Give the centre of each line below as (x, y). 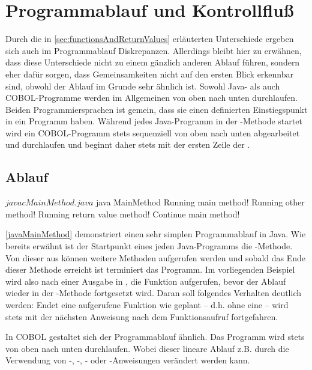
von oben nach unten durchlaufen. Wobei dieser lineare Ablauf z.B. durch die (147, 348)
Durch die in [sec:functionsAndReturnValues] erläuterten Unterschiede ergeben (150, 39)
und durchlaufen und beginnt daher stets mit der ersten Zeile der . (128, 144)
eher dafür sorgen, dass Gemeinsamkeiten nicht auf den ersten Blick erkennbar (150, 74)
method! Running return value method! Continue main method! (123, 214)
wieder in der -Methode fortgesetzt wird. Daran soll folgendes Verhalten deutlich (154, 293)
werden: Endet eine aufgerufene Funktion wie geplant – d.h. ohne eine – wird (147, 305)
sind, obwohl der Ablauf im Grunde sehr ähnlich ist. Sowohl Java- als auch (143, 86)
